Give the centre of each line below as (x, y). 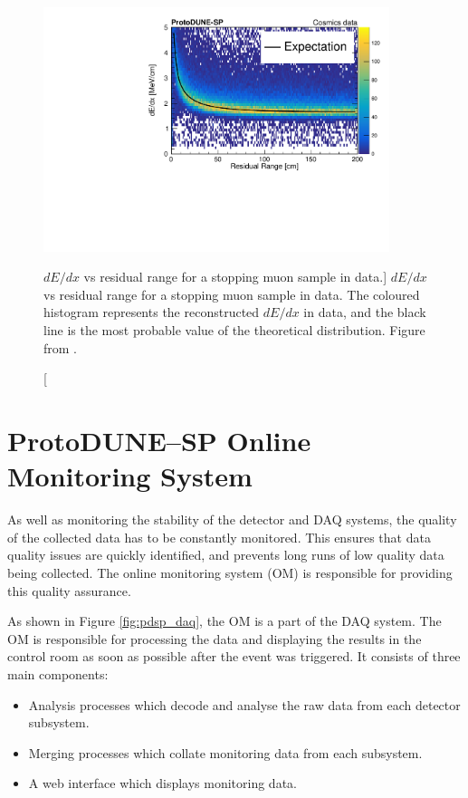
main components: (58, 673)
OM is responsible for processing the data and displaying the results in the (215, 638)
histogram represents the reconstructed (152, 312)
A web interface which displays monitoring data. (162, 783)
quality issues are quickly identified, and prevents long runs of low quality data (226, 555)
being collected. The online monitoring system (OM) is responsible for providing (230, 572)
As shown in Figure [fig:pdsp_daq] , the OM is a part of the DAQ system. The (224, 621)
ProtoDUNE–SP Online (159, 441)
